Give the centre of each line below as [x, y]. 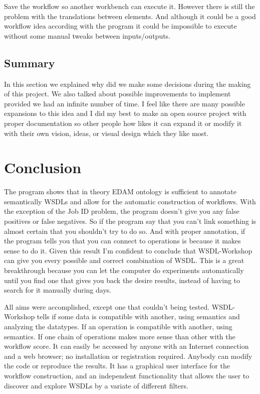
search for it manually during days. [58, 290]
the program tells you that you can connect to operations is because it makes [122, 241]
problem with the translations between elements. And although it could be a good [130, 16]
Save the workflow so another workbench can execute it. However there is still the [129, 6]
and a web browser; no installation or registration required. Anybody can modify [128, 356]
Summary [30, 62]
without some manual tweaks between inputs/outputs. [87, 35]
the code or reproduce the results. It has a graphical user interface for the [117, 366]
